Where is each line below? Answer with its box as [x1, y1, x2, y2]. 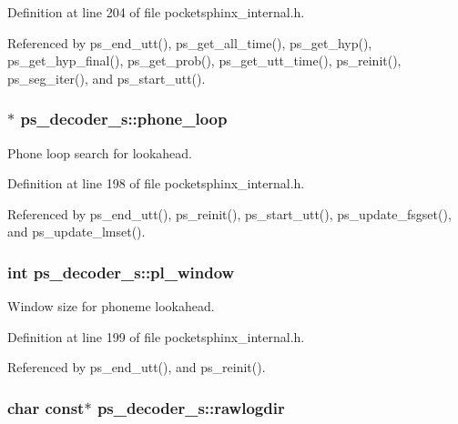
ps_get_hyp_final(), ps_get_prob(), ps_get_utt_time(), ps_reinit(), [7, 51, 402, 70]
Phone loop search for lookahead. [7, 143, 192, 162]
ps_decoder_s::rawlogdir [97, 396, 285, 419]
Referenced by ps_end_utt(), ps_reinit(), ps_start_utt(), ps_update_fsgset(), [7, 204, 452, 223]
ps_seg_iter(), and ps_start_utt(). [7, 68, 206, 87]
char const [7, 396, 85, 419]
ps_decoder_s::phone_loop [20, 107, 228, 130]
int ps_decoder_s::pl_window [7, 260, 235, 283]
